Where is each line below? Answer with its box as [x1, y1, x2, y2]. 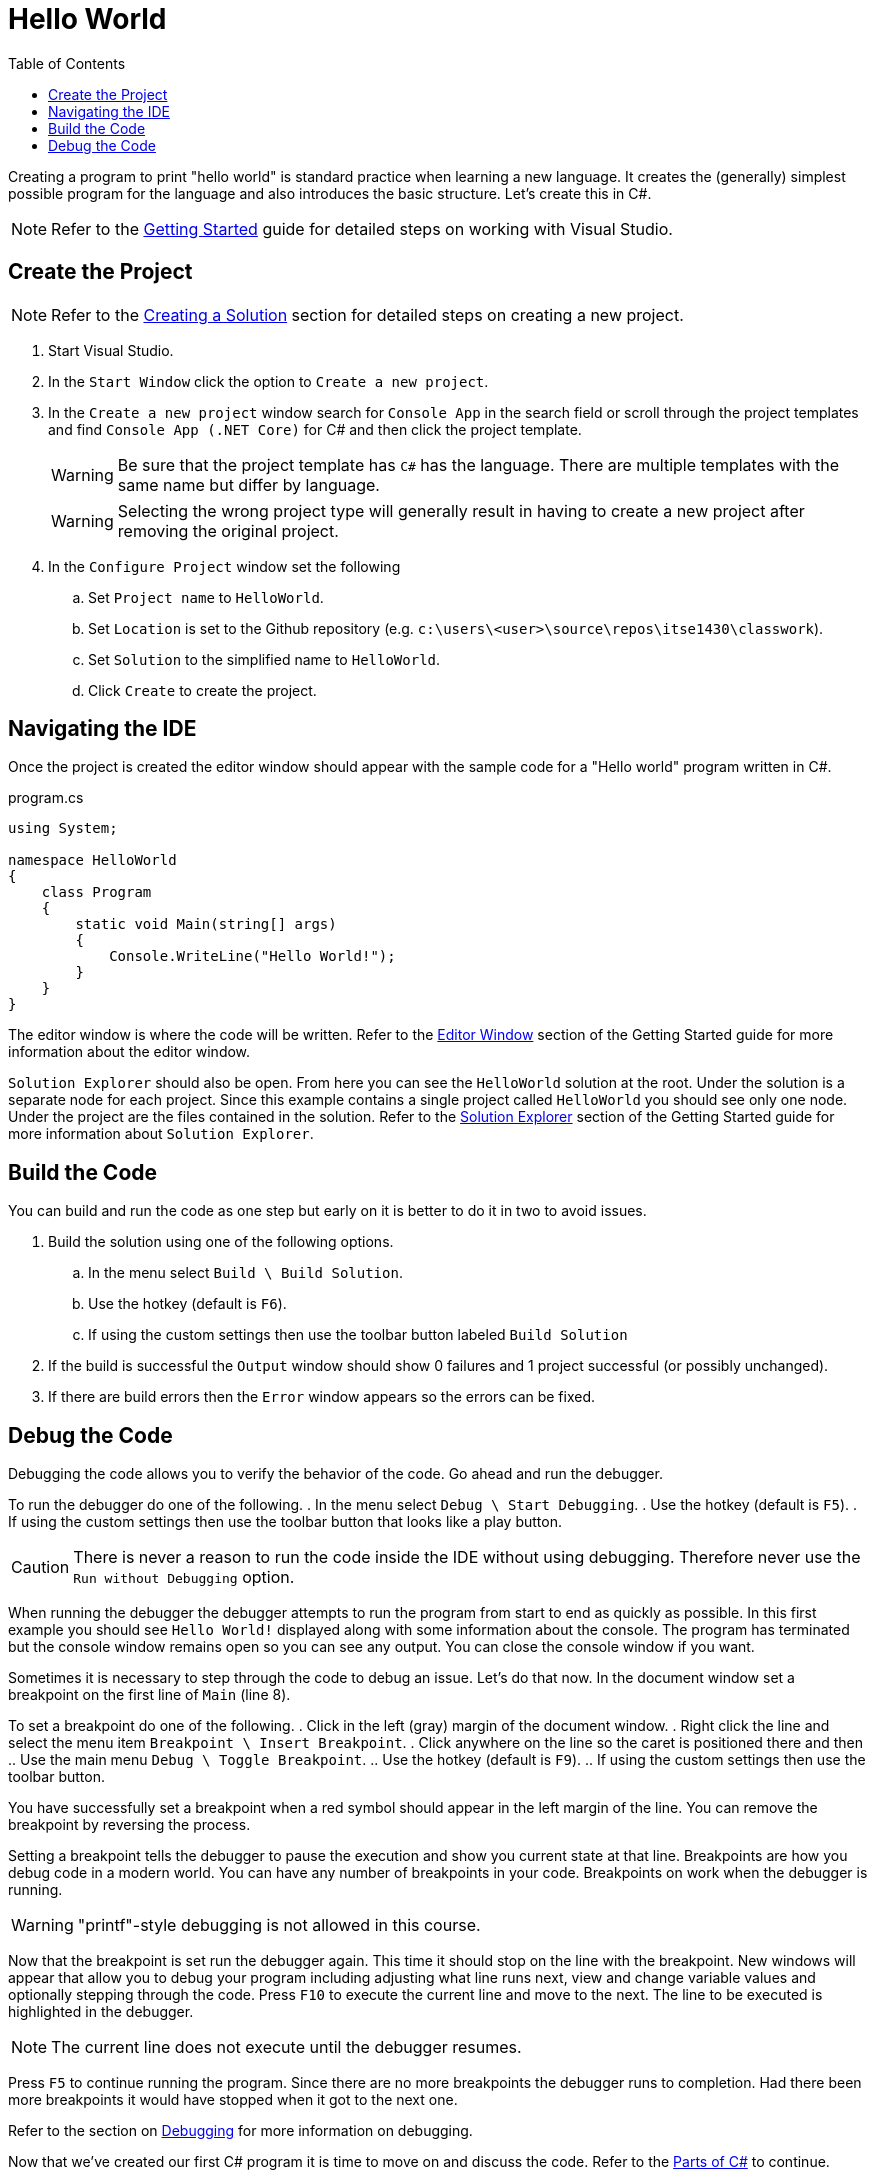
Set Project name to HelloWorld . [88, 588, 324, 606]
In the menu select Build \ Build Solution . [88, 1264, 403, 1282]
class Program [41, 884, 152, 901]
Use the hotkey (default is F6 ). [88, 1295, 287, 1313]
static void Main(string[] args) [75, 916, 337, 933]
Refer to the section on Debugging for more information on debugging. [8, 2122, 473, 2140]
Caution [11, 1557, 70, 1578]
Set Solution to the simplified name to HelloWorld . [88, 650, 441, 668]
